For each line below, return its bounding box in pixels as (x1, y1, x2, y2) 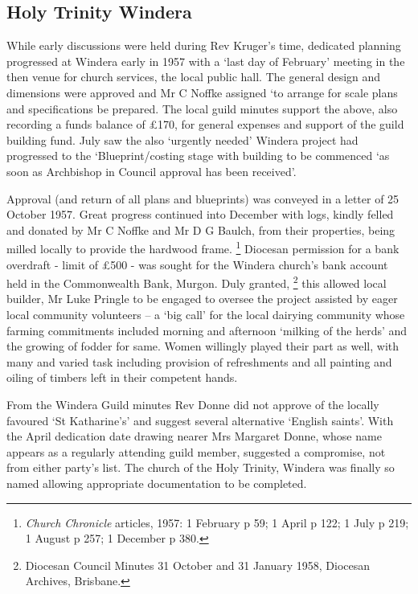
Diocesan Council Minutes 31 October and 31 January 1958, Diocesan (25, 556, 371, 573)
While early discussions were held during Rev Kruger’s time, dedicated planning (6, 37, 401, 54)
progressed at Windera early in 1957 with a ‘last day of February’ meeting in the (6, 52, 405, 69)
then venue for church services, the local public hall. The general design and (6, 68, 381, 85)
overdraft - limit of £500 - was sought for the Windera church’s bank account (6, 256, 388, 272)
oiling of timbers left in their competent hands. (6, 369, 238, 386)
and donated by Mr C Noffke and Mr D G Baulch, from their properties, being (6, 221, 395, 238)
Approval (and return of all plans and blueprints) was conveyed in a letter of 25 (6, 190, 400, 207)
